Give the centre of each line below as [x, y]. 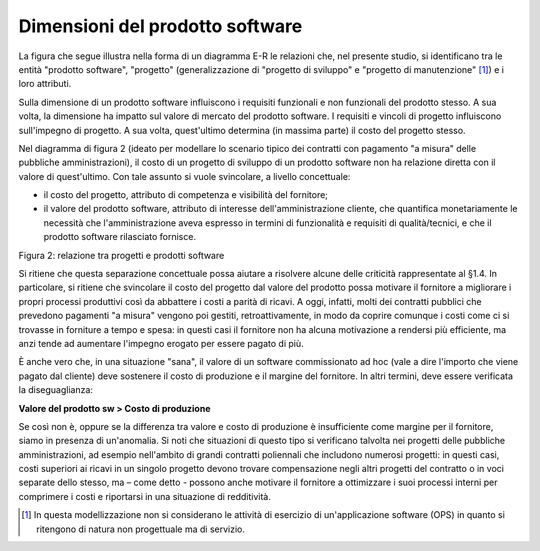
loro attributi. [45, 84]
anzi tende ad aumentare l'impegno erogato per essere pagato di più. [161, 343]
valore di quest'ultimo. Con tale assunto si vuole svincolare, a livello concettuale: [184, 176]
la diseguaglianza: [56, 390]
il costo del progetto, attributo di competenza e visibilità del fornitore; [186, 195]
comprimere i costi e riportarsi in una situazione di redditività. [145, 496]
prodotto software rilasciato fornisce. [120, 237]
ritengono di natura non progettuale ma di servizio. [140, 529]
